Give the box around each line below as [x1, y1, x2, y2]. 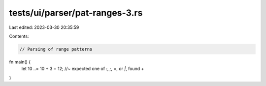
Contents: [9, 33, 29, 39]
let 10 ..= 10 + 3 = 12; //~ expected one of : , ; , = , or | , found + [21, 66, 144, 72]
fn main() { [9, 59, 31, 64]
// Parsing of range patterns [19, 46, 93, 52]
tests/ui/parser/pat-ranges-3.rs [9, 7, 143, 18]
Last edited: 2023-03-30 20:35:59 [9, 24, 79, 30]
